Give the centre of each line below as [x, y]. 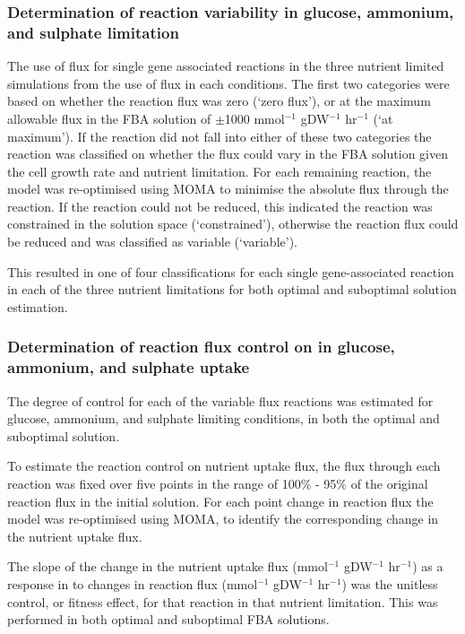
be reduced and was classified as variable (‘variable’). [152, 242]
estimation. [38, 306]
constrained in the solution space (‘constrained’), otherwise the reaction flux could [233, 224]
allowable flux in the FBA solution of [109, 118]
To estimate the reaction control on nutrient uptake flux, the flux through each [224, 466]
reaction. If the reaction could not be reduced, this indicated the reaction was [220, 206]
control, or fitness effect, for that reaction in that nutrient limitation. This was [223, 601]
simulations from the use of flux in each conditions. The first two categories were [228, 83]
